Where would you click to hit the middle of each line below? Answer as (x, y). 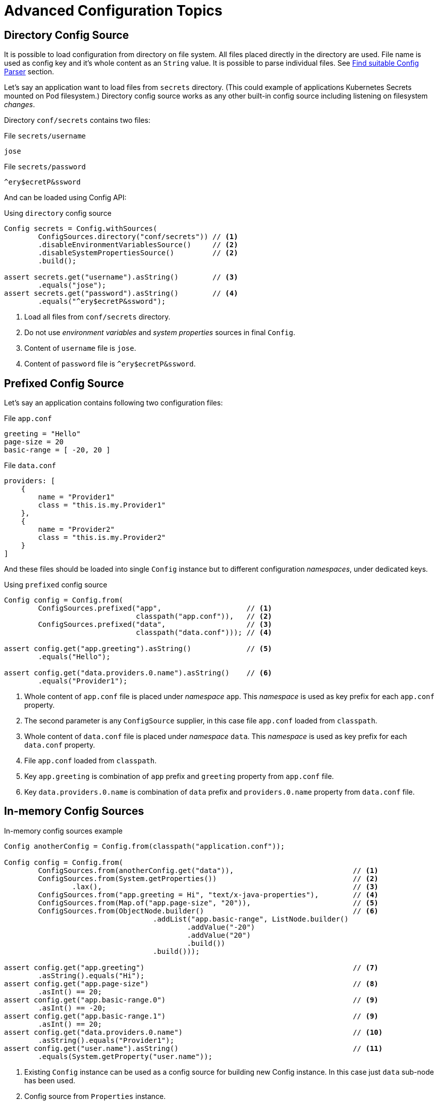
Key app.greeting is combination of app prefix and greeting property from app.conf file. (179, 776)
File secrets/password (45, 167)
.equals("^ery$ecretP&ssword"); (102, 302)
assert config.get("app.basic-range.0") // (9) (191, 1000)
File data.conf (30, 466)
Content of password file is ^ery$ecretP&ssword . (110, 364)
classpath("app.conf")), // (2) (204, 616)
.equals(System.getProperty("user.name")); (125, 1056)
